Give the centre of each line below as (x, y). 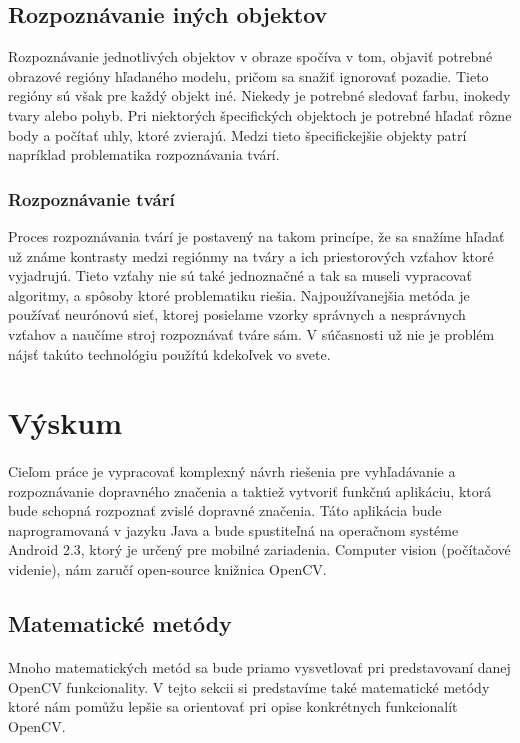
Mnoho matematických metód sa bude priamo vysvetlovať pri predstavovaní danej (259, 667)
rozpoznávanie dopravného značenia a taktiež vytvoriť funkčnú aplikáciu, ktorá (250, 490)
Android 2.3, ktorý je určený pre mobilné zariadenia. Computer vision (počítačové (259, 549)
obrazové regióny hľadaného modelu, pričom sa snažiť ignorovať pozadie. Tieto (248, 75)
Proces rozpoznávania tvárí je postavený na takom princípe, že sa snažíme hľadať (256, 235)
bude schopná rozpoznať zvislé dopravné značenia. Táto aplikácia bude (225, 510)
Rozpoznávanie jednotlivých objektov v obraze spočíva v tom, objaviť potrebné (250, 56)
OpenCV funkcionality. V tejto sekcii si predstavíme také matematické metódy (249, 686)
